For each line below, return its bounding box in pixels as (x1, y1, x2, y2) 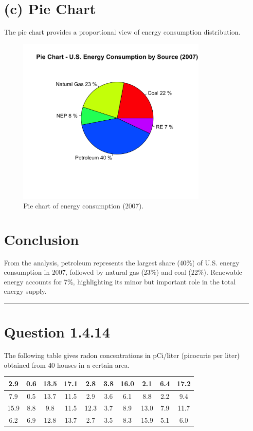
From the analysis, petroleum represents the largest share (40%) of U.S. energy (4, 257, 239, 267)
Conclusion (4, 229, 79, 249)
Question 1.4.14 (4, 322, 110, 342)
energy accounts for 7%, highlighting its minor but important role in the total (4, 276, 236, 286)
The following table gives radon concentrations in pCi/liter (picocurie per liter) (4, 350, 240, 360)
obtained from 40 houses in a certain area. (4, 359, 130, 370)
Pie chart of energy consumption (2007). (23, 200, 144, 210)
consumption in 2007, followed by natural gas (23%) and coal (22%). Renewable (4, 267, 242, 277)
